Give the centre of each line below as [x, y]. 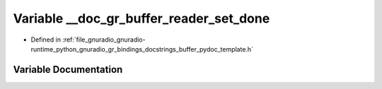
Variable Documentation [68, 70]
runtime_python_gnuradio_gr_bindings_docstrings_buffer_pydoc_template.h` [142, 49]
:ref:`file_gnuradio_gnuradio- [104, 40]
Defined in [46, 40]
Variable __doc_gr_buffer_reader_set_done [141, 18]
